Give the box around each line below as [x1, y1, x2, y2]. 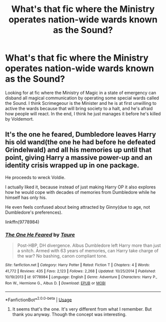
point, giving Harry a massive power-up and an [5, 153, 153, 162]
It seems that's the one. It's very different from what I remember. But [12, 306, 152, 312]
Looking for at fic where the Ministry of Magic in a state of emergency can [5, 90, 157, 95]
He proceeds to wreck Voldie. [5, 174, 66, 180]
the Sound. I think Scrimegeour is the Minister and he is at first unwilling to [5, 100, 157, 106]
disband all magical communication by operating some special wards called [5, 95, 159, 101]
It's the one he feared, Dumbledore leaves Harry [5, 130, 157, 139]
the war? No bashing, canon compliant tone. [17, 253, 108, 259]
